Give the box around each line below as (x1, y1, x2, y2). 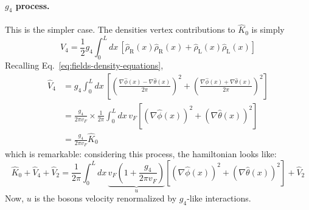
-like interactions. (187, 192, 251, 205)
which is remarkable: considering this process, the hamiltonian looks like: (5, 147, 277, 160)
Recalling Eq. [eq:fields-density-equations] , (5, 59, 164, 72)
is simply (251, 23, 285, 36)
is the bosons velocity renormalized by (34, 192, 177, 205)
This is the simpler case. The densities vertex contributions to (5, 23, 235, 36)
